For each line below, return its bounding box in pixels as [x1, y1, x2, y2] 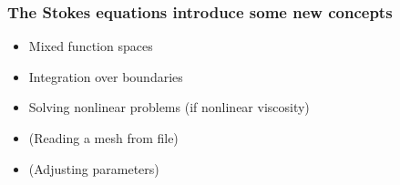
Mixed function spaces [28, 36, 153, 56]
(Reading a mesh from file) [28, 128, 179, 147]
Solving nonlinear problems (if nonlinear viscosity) [28, 98, 310, 117]
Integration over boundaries [28, 67, 183, 86]
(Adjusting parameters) [28, 159, 159, 178]
